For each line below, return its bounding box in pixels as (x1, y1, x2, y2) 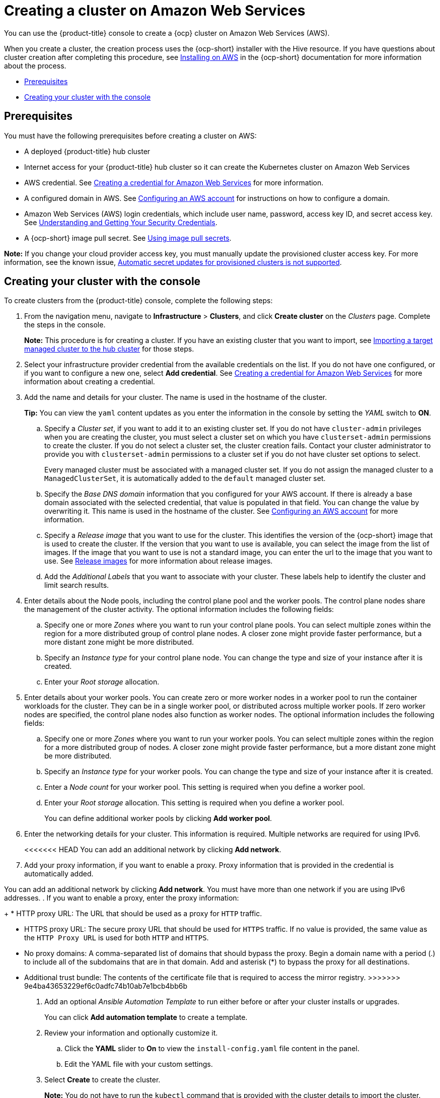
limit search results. (44, 581, 109, 590)
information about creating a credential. (24, 377, 155, 386)
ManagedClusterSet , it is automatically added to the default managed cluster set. (44, 474, 326, 483)
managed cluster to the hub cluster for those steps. (24, 345, 194, 354)
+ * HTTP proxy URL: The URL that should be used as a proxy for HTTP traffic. (4, 909, 262, 918)
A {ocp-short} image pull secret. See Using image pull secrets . (24, 233, 232, 242)
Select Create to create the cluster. (44, 1075, 161, 1084)
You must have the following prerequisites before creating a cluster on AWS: (4, 131, 257, 140)
